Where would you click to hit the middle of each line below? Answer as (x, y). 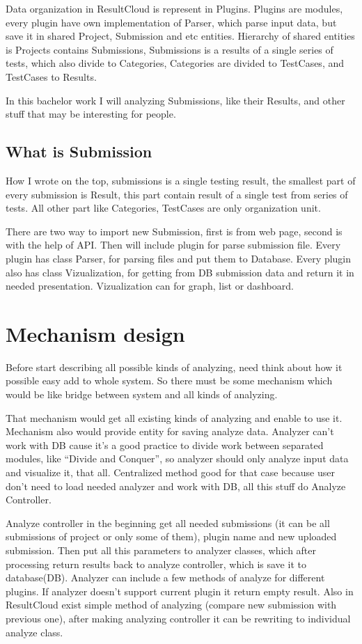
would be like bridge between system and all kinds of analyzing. (142, 394)
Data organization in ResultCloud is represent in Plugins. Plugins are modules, (174, 8)
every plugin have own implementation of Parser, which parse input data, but (171, 22)
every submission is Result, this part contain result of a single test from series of (177, 194)
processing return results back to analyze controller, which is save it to (156, 564)
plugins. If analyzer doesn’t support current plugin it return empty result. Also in (180, 591)
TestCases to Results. (51, 76)
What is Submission (79, 151)
